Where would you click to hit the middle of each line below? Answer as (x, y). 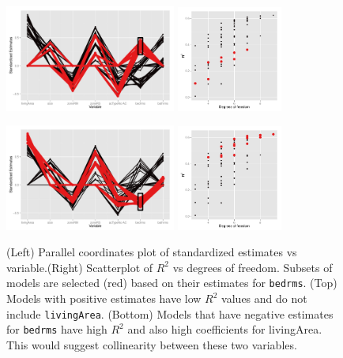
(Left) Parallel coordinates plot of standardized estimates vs (152, 252)
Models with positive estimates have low (104, 298)
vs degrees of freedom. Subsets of (253, 267)
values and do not (264, 298)
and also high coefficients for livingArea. (225, 329)
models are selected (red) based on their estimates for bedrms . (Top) (172, 283)
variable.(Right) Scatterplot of (80, 267)
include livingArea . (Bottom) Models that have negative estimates (170, 313)
